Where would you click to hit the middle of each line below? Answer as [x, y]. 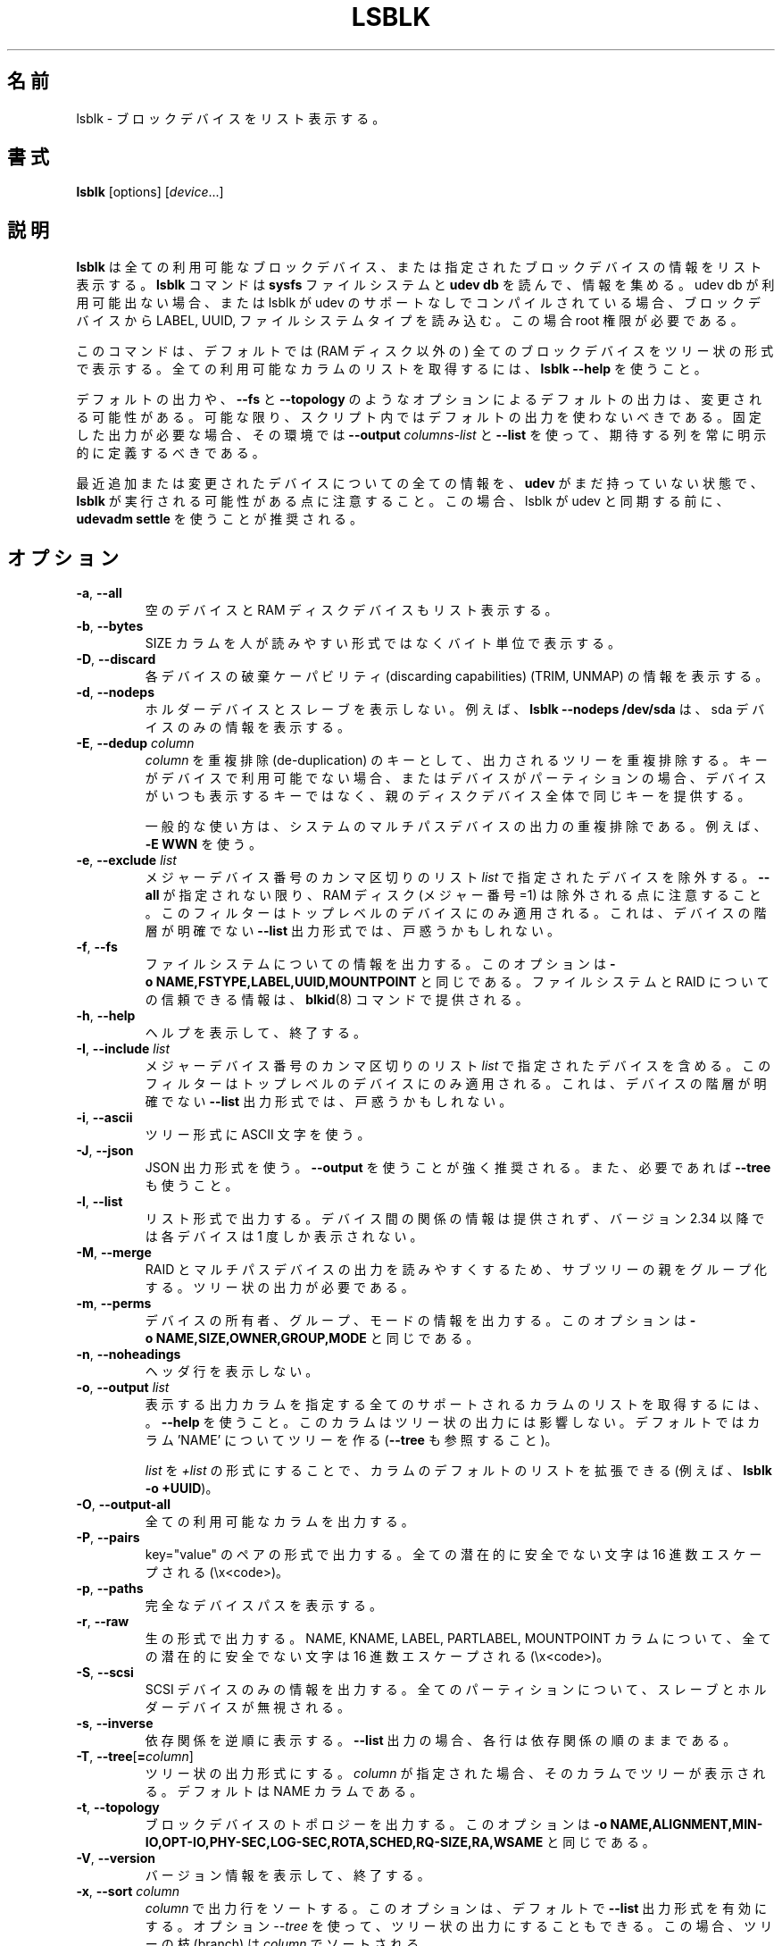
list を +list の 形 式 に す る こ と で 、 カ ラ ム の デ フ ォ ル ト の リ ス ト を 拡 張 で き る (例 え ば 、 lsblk [458, 1471]
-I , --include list [123, 1049]
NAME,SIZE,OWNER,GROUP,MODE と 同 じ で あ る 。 [317, 1338]
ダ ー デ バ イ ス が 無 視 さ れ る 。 [248, 1707]
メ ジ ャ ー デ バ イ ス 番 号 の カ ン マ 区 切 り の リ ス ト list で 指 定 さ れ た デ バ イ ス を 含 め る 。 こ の [458, 1066]
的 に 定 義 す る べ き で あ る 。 [171, 453]
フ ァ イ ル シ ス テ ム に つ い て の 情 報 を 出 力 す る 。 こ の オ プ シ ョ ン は [376, 964]
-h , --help [106, 1016]
